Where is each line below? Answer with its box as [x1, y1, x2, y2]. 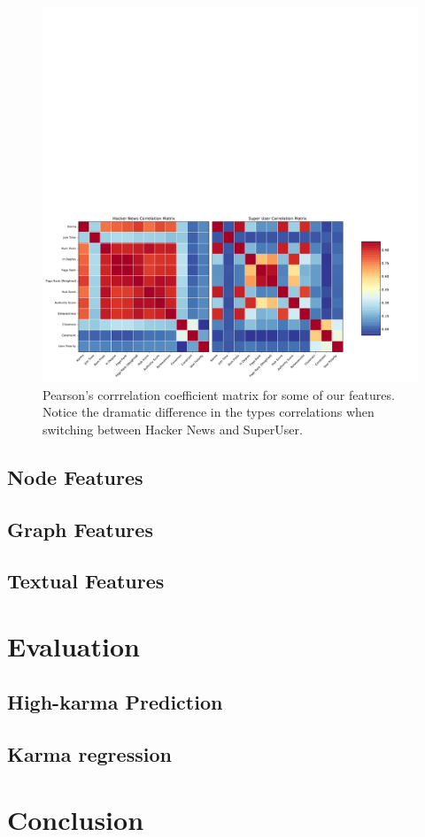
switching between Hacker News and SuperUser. [42, 419, 303, 438]
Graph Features [7, 515, 153, 542]
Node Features [7, 463, 143, 490]
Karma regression [7, 741, 172, 768]
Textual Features [7, 567, 165, 595]
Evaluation [7, 627, 140, 664]
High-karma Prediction [7, 688, 223, 716]
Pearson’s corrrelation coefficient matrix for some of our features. [42, 385, 395, 403]
